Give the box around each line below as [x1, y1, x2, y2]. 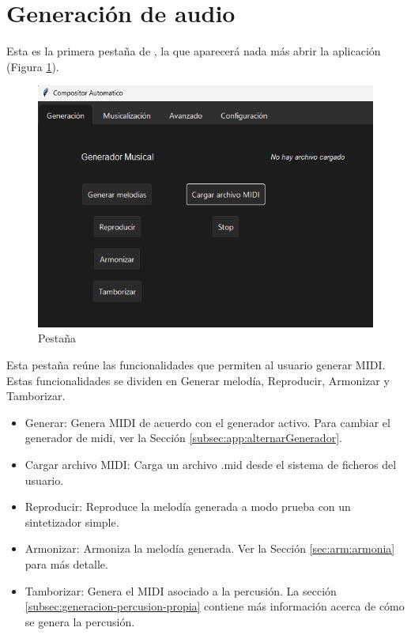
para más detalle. [25, 555, 108, 572]
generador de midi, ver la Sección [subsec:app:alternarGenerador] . [25, 429, 342, 446]
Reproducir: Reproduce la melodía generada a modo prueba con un [25, 498, 351, 515]
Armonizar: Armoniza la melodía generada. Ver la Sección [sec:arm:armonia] [25, 540, 395, 557]
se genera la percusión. [25, 613, 135, 629]
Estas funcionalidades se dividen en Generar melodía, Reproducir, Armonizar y [6, 372, 390, 388]
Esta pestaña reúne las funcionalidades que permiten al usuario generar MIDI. [6, 357, 386, 373]
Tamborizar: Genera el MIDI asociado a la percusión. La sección [25, 582, 337, 599]
